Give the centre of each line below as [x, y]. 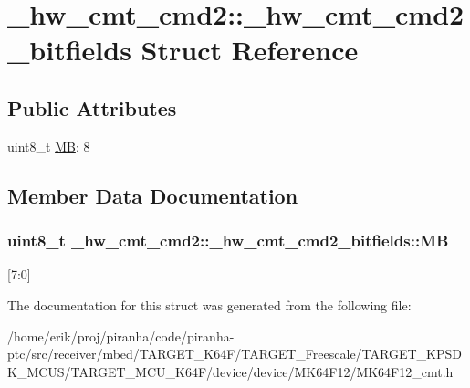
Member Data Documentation [153, 195]
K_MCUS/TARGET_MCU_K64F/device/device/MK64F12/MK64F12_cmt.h [230, 371]
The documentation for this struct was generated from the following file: [209, 304]
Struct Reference [250, 50]
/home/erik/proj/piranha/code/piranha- [121, 336]
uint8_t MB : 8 [49, 146]
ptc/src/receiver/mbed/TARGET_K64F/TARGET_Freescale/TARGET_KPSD [235, 354]
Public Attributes [92, 107]
